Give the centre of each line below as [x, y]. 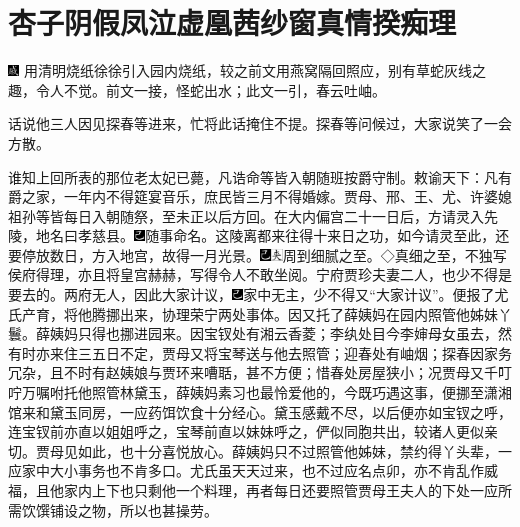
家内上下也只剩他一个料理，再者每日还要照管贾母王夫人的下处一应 [280, 490]
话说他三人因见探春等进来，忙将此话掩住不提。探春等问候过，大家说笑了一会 [260, 123]
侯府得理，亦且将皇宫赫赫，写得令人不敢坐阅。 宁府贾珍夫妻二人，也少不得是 [260, 274]
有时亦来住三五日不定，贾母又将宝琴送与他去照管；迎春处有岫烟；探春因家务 [260, 352]
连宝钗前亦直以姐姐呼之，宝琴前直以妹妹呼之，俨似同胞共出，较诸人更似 [246, 431]
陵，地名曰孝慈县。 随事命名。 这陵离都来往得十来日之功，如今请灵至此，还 [259, 235]
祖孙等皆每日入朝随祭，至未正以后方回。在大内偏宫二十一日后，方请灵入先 [253, 215]
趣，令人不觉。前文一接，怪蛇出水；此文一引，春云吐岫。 [197, 89]
